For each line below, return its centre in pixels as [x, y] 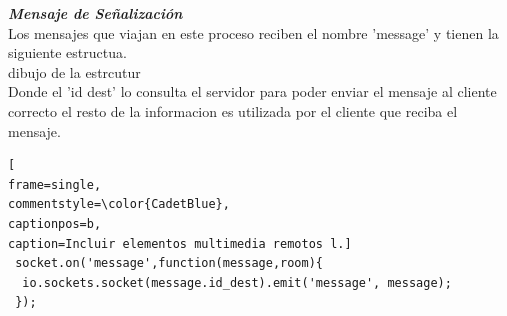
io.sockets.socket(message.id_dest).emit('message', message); [237, 282]
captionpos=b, [55, 223]
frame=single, [55, 184]
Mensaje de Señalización [95, 13]
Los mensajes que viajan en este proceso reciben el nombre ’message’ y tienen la [253, 32]
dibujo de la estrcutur [74, 71]
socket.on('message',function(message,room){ [169, 263]
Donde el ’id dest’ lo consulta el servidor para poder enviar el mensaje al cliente [252, 91]
